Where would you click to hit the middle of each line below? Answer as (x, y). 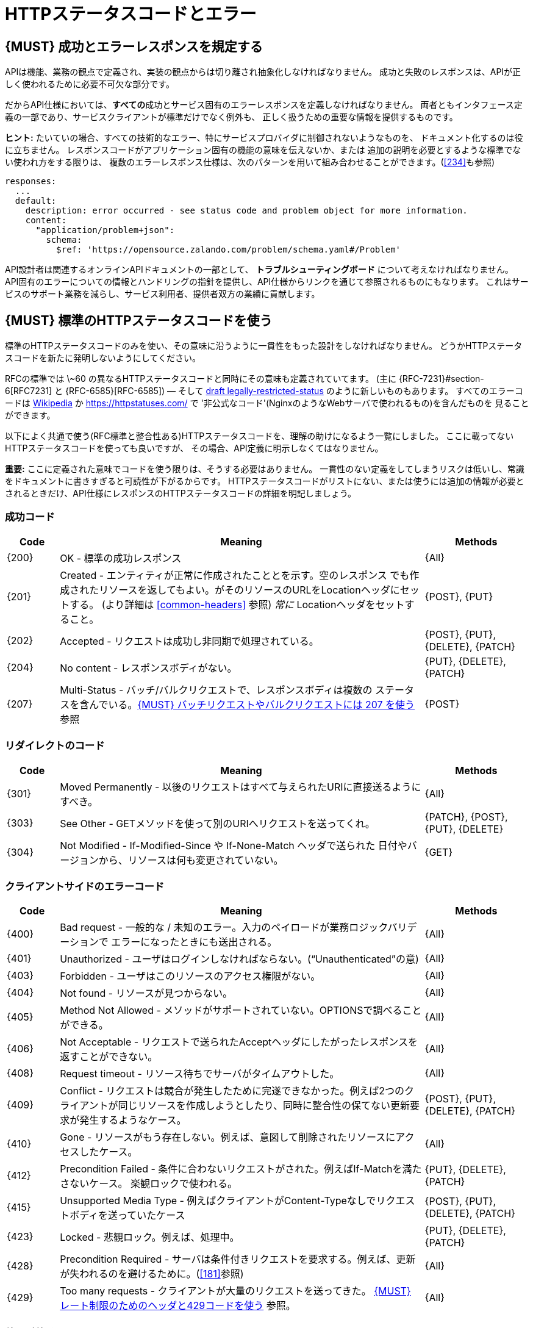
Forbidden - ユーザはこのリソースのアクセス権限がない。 (190, 976)
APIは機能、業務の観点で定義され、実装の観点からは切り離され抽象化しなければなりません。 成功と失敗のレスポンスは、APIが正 (263, 72)
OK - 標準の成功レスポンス (121, 558)
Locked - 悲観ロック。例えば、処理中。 (150, 1237)
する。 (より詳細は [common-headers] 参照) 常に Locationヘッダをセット (237, 604)
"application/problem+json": (105, 230)
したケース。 (109, 1152)
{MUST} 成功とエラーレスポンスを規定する (134, 46)
